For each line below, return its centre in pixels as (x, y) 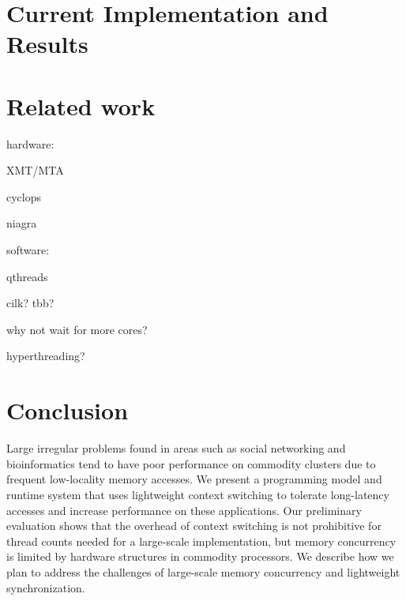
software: (28, 250)
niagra (22, 223)
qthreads (27, 276)
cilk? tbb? (30, 303)
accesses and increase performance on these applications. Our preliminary (184, 510)
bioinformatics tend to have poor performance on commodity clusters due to (191, 463)
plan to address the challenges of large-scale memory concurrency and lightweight (203, 571)
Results (47, 44)
